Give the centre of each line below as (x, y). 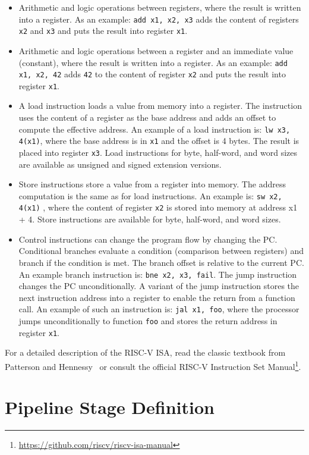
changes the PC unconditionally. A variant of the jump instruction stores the (159, 286)
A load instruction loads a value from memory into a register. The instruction (160, 106)
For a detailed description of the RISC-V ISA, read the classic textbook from (145, 352)
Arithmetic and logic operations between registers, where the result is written (160, 7)
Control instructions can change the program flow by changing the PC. (148, 239)
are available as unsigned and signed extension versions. (120, 164)
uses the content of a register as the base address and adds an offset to (147, 117)
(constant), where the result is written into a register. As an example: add (153, 62)
